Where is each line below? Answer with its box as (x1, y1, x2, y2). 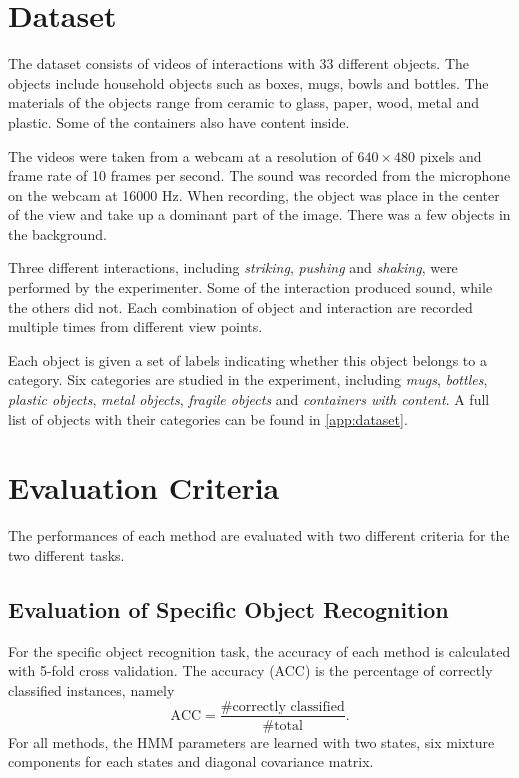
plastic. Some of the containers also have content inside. (8, 111, 350, 132)
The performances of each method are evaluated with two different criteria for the (8, 525, 510, 546)
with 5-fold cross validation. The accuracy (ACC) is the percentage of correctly (8, 660, 493, 681)
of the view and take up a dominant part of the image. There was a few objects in (8, 204, 511, 225)
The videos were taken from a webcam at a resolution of (8, 145, 353, 166)
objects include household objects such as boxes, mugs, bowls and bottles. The (8, 72, 489, 93)
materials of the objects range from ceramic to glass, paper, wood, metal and (8, 92, 480, 113)
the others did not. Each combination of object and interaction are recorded (8, 296, 473, 317)
